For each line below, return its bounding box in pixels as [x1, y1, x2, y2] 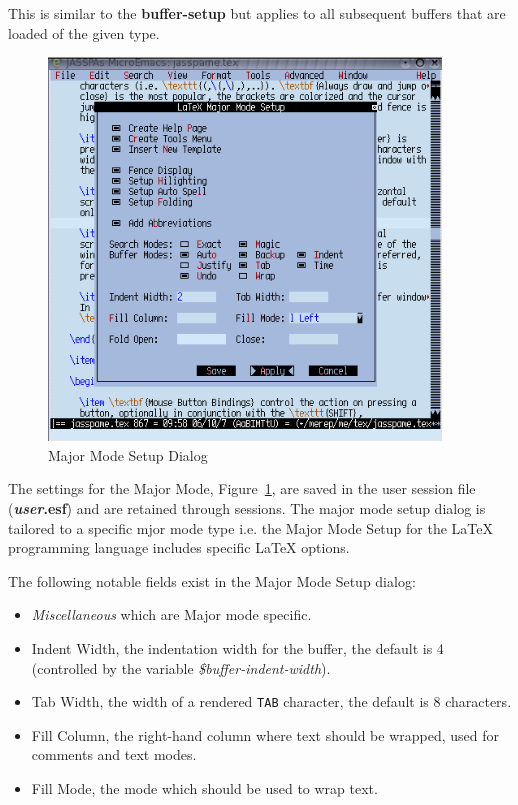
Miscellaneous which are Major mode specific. [31, 604, 312, 625]
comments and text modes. [31, 744, 197, 765]
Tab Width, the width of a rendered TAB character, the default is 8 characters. [31, 691, 512, 712]
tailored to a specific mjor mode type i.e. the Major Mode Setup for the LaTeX [8, 517, 493, 538]
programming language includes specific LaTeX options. [8, 537, 350, 558]
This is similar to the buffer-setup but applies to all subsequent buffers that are [8, 3, 506, 23]
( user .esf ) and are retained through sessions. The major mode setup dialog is [8, 497, 486, 518]
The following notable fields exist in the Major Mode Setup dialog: [8, 570, 416, 591]
